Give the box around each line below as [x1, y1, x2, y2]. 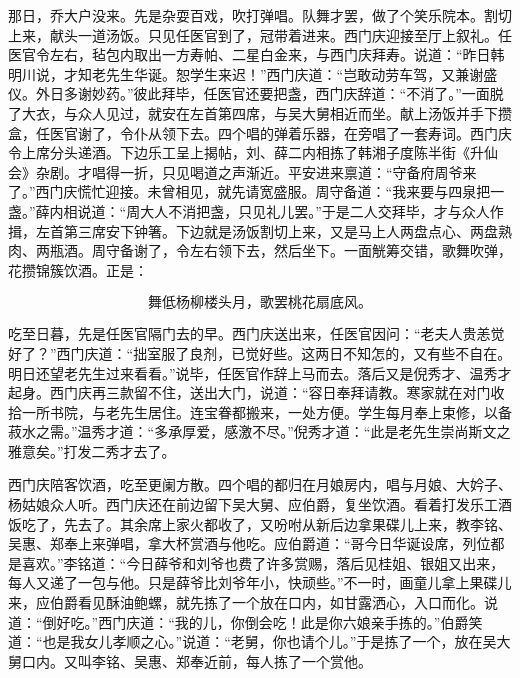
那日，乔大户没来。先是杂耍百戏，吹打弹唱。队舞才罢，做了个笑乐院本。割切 [8, 5, 512, 25]
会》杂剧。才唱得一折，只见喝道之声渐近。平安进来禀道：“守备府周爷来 [8, 161, 477, 182]
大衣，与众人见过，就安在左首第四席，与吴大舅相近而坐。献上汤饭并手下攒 [21, 102, 512, 123]
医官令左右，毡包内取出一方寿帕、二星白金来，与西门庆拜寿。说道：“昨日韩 [8, 44, 505, 65]
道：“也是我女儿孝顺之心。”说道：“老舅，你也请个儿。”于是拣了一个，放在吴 [8, 631, 497, 652]
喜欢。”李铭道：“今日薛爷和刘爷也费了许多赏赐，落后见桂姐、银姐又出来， [21, 552, 505, 573]
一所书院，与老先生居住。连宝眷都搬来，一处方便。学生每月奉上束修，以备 [21, 401, 512, 422]
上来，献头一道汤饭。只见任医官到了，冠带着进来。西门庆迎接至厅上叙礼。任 [8, 24, 512, 45]
